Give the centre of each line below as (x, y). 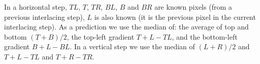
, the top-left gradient (101, 36)
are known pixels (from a (193, 7)
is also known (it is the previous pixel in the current (175, 17)
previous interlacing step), (44, 17)
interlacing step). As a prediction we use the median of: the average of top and (126, 27)
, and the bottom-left (205, 36)
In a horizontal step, (36, 7)
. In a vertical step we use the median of (132, 46)
